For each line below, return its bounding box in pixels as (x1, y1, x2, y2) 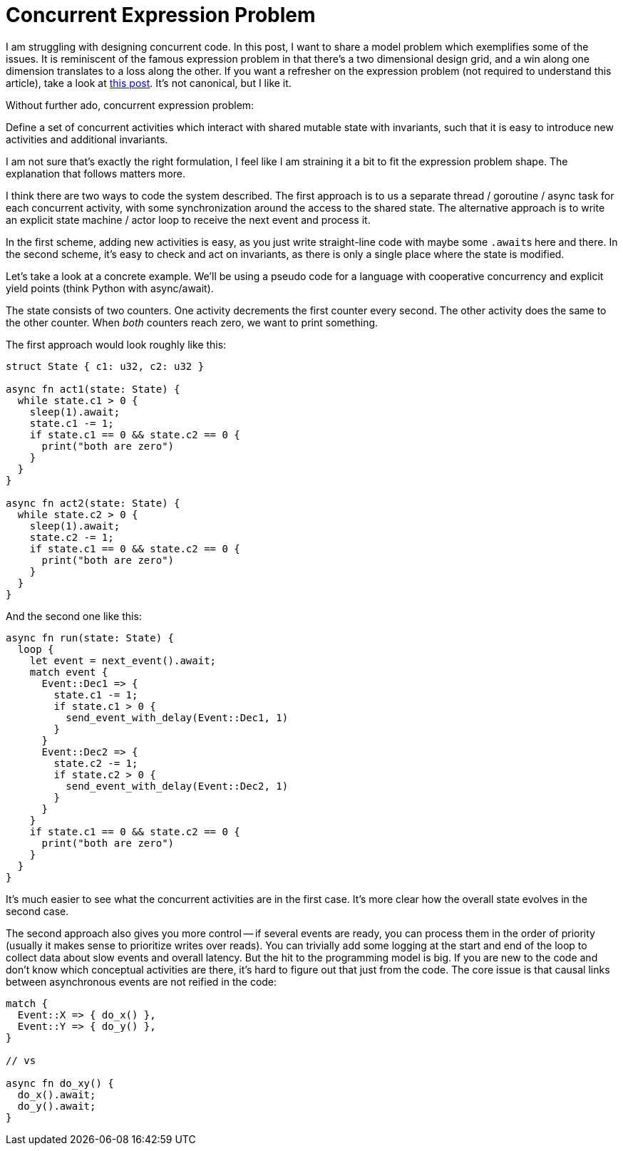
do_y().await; (17, 1100, 96, 1112)
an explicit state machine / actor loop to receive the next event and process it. (6, 213, 371, 226)
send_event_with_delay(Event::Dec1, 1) (66, 711, 289, 723)
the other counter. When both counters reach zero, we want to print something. (6, 316, 379, 329)
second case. (6, 904, 69, 917)
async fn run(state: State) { (6, 631, 175, 644)
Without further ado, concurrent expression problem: (6, 98, 254, 111)
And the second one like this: (6, 609, 142, 622)
